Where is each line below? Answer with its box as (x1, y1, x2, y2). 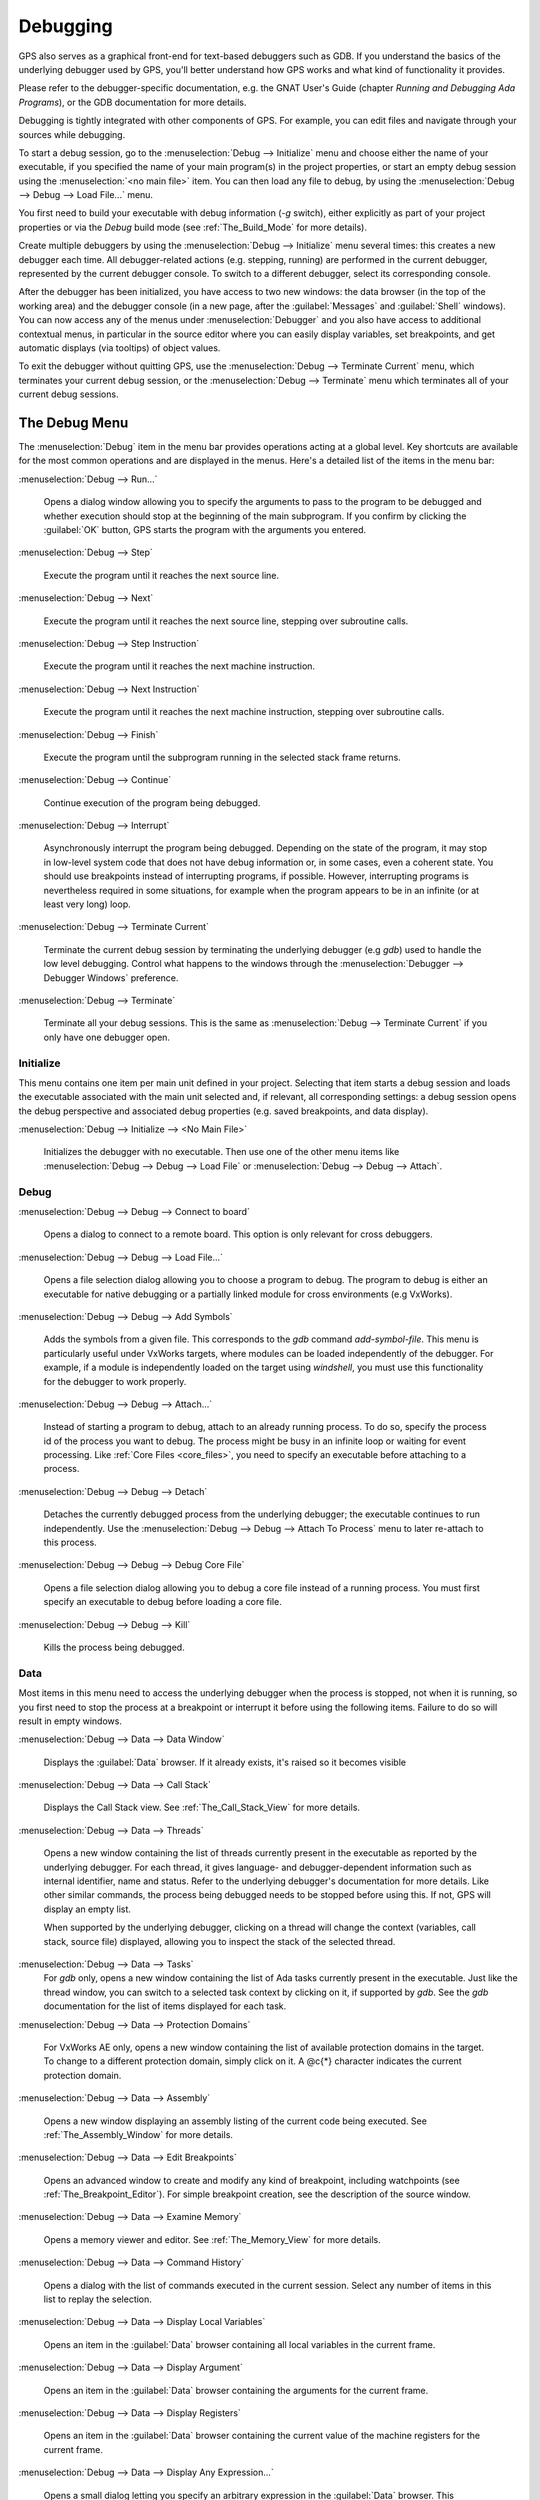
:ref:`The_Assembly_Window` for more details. (43, 2128, 234, 2140)
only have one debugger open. (43, 1031, 170, 1043)
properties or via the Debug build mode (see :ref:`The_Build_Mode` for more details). (18, 221, 367, 233)
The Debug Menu (18, 414, 129, 431)
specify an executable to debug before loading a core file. (43, 1596, 282, 1608)
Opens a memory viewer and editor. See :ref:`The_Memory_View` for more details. (43, 2233, 381, 2245)
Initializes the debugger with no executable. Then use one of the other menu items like (43, 1146, 400, 1158)
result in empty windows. (18, 1715, 122, 1727)
